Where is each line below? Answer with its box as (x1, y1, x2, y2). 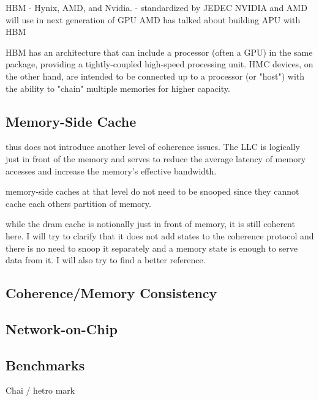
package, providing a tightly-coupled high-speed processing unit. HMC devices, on (6, 58, 313, 70)
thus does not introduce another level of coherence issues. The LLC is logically (6, 140, 300, 153)
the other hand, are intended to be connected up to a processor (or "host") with (6, 69, 305, 82)
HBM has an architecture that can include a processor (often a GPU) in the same (6, 45, 313, 58)
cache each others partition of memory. (6, 197, 151, 209)
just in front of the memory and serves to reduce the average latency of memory (6, 152, 306, 165)
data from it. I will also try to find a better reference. (6, 253, 206, 266)
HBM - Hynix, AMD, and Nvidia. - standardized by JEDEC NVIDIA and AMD (6, 1, 307, 13)
